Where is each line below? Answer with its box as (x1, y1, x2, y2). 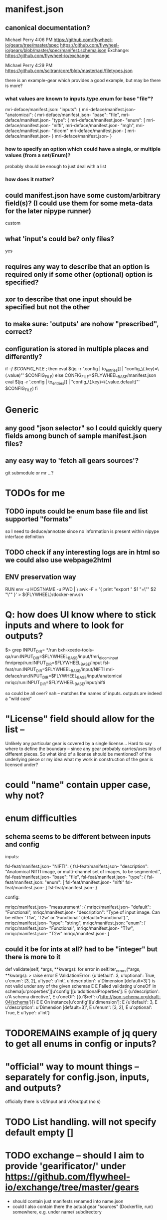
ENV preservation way (5, 573, 76, 581)
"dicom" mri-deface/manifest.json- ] (51, 128, 127, 134)
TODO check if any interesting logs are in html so (5, 548, 160, 556)
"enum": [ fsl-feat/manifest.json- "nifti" (44, 879, 125, 885)
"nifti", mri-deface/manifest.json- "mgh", (51, 123, 135, 129)
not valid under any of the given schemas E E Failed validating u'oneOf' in (5, 983, 157, 989)
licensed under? (5, 762, 38, 768)
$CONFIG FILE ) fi (5, 385, 38, 392)
